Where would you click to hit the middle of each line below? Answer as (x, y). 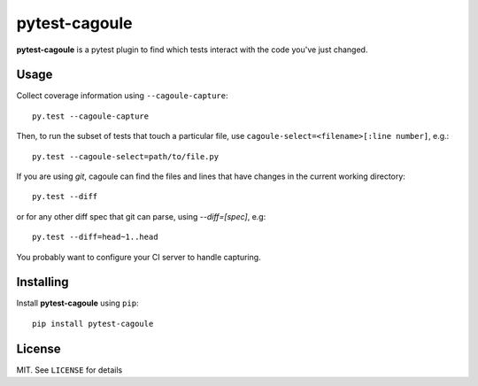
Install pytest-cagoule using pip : (77, 303)
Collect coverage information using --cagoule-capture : (122, 96)
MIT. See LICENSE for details (69, 370)
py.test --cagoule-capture (91, 116)
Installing (43, 282)
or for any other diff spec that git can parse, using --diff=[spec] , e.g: (141, 216)
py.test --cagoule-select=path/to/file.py (126, 156)
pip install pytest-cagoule (93, 324)
